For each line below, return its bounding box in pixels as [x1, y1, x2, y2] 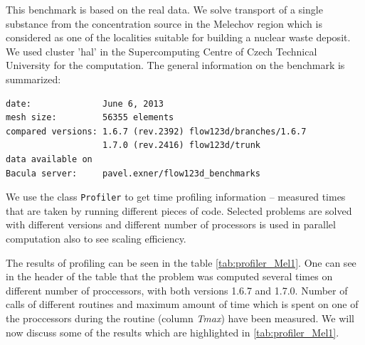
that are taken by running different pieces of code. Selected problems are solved [6, 203, 352, 218]
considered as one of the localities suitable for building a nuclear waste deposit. [6, 30, 351, 45]
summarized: [6, 71, 61, 86]
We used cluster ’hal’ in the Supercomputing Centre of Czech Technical [6, 43, 317, 58]
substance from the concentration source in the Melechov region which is [6, 16, 322, 31]
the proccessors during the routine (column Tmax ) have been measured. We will [6, 310, 354, 325]
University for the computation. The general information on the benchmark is [6, 58, 345, 73]
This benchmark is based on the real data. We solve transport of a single [6, 2, 323, 16]
